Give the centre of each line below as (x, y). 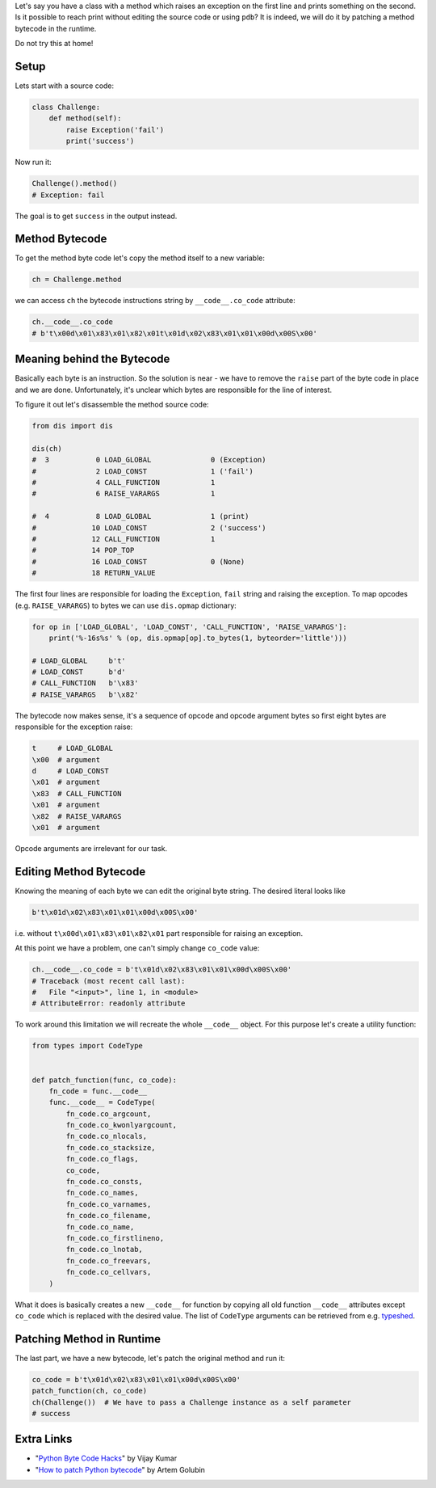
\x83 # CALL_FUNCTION (77, 793)
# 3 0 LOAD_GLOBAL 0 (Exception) (149, 460)
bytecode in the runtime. (56, 28)
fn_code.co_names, (102, 1193)
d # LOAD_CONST (70, 771)
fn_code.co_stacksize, (111, 1147)
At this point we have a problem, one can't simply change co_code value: (137, 948)
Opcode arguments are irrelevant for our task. (91, 848)
